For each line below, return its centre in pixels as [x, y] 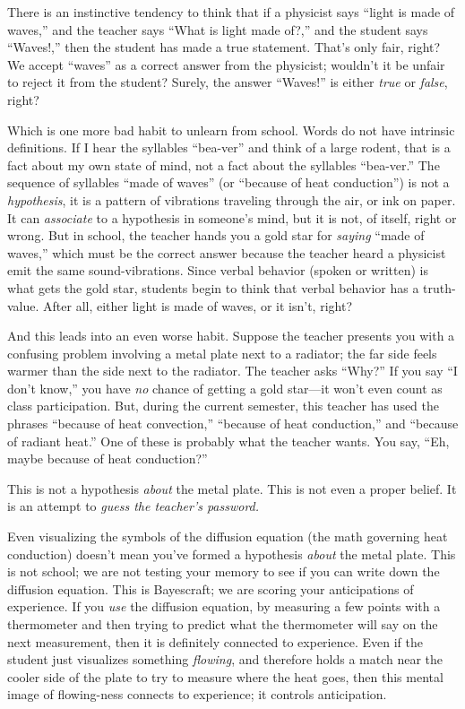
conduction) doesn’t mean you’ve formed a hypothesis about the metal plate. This [232, 553]
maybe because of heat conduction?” [108, 458]
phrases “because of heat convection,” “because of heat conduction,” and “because [233, 424]
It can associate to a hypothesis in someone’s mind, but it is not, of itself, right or [232, 217]
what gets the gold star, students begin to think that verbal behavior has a [213, 287]
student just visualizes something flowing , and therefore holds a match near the [225, 659]
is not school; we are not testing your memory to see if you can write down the [224, 571]
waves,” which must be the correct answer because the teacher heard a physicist [227, 252]
